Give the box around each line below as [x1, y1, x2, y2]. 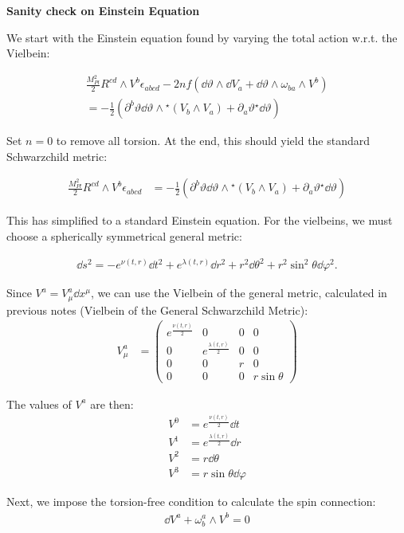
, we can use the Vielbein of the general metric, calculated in [90, 284, 387, 301]
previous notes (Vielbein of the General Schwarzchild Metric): [6, 301, 308, 318]
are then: [90, 395, 134, 412]
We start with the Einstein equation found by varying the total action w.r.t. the [6, 29, 398, 45]
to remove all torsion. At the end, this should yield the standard [56, 132, 371, 149]
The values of [6, 395, 72, 412]
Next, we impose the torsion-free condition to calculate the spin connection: [6, 493, 376, 510]
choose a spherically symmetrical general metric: [6, 227, 242, 244]
